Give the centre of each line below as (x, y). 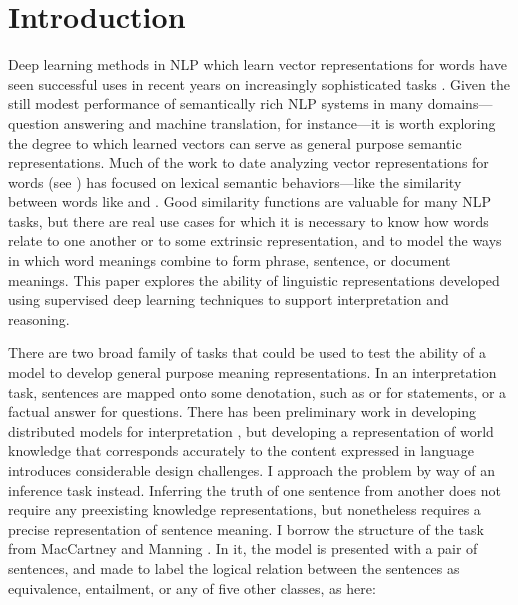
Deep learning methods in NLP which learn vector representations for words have (257, 64)
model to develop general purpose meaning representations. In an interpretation (252, 372)
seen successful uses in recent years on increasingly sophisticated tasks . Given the (259, 83)
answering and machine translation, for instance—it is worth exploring (279, 122)
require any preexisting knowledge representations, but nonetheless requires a (244, 509)
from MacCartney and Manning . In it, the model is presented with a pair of (243, 548)
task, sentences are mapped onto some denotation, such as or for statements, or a (257, 391)
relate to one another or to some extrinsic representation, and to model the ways (255, 240)
